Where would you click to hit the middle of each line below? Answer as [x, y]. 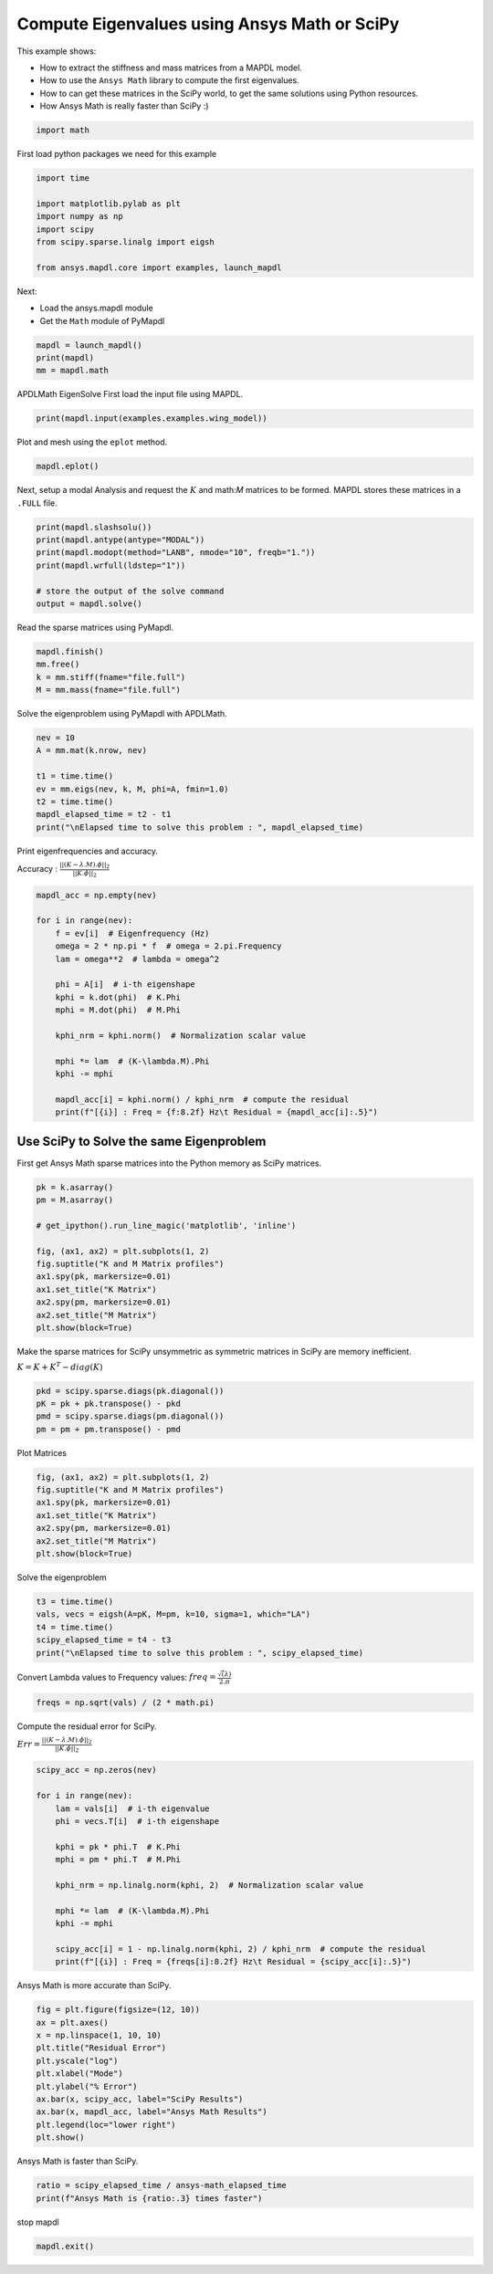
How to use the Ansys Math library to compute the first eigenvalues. [170, 80]
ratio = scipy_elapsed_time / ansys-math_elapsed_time [161, 2185]
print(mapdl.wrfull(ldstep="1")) [111, 565]
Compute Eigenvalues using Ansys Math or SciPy [208, 24]
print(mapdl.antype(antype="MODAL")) [121, 540]
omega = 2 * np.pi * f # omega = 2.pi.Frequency [168, 946]
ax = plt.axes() [73, 2022]
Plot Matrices [42, 1452]
